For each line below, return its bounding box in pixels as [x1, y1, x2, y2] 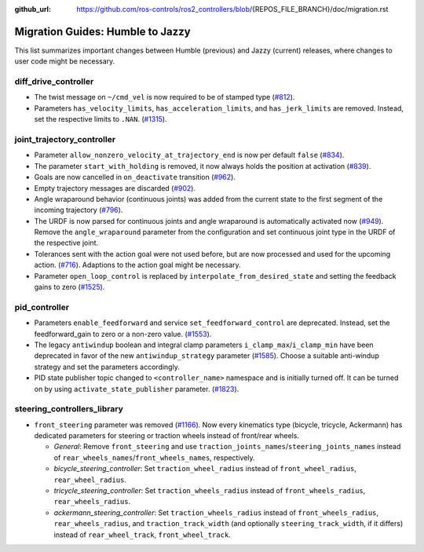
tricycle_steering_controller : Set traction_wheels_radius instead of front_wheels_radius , [53, 486, 366, 495]
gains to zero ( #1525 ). [34, 283, 105, 292]
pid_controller [14, 302, 70, 313]
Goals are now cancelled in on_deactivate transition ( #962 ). [34, 173, 236, 182]
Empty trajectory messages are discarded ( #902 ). [34, 183, 196, 192]
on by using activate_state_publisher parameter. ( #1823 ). [34, 384, 239, 393]
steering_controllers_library [14, 404, 123, 415]
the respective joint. [34, 238, 99, 247]
